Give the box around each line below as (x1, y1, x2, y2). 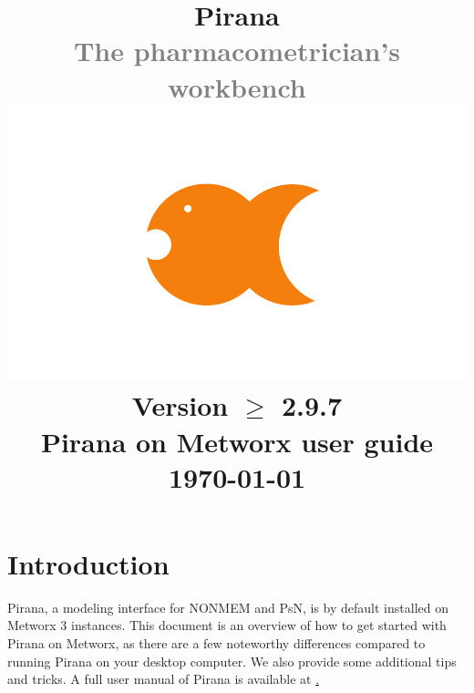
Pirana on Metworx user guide (40, 422, 434, 460)
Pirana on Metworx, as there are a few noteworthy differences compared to (7, 634, 426, 653)
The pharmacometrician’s (73, 32, 401, 69)
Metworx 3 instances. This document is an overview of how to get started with (7, 615, 447, 635)
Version (131, 387, 229, 424)
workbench (168, 67, 306, 105)
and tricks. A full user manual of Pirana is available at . (7, 669, 320, 688)
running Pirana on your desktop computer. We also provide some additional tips (7, 651, 457, 670)
